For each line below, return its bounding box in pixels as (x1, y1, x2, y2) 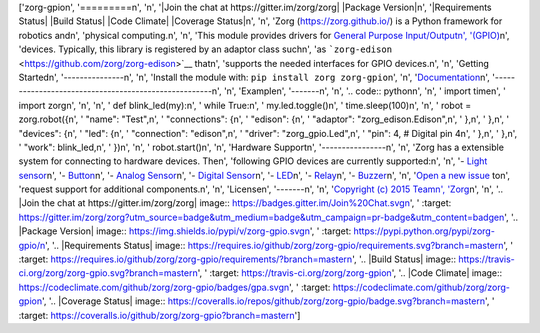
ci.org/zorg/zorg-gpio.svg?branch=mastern (18, 267, 199, 279)
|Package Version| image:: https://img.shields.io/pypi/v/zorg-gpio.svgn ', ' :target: (18, 225, 352, 237)
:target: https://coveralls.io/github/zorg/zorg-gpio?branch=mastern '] (18, 309, 301, 321)
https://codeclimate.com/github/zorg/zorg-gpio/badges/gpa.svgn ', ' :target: (18, 281, 331, 293)
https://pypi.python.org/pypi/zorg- (353, 225, 495, 237)
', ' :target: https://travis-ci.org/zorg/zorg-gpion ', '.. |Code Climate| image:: (197, 267, 503, 279)
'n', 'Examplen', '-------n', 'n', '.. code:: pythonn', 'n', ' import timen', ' (223, 85, 507, 97)
